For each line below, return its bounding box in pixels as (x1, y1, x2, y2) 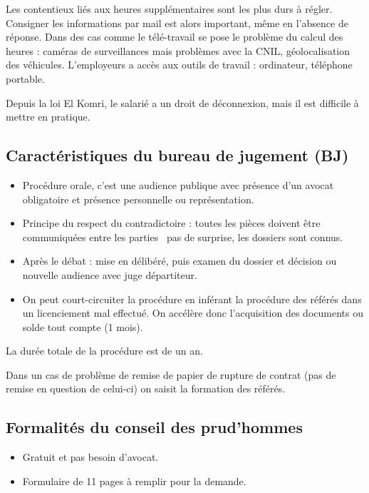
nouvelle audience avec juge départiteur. (22, 267, 197, 282)
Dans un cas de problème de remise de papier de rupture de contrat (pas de (6, 367, 336, 382)
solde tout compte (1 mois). (22, 319, 143, 334)
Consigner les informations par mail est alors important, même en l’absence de (6, 15, 348, 30)
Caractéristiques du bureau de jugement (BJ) (6, 144, 349, 166)
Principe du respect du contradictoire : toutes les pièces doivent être (22, 215, 321, 230)
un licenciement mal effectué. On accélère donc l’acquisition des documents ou (22, 305, 363, 320)
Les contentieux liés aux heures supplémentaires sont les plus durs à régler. (6, 1, 333, 16)
